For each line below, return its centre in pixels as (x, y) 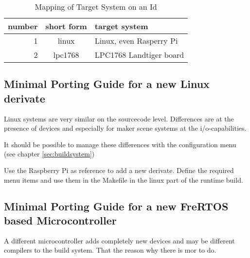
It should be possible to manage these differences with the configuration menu (120, 144)
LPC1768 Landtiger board (139, 55)
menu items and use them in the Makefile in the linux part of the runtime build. (124, 180)
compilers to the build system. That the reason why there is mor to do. (110, 250)
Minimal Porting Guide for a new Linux (107, 84)
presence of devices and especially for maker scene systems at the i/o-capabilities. (125, 128)
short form (66, 26)
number (23, 26)
